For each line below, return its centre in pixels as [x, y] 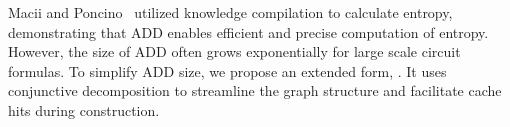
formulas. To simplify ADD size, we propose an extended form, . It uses [227, 70]
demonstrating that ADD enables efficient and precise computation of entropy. [248, 31]
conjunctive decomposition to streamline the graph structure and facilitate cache [255, 90]
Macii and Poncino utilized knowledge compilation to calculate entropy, [230, 12]
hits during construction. [84, 109]
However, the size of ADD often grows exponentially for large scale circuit [234, 51]
